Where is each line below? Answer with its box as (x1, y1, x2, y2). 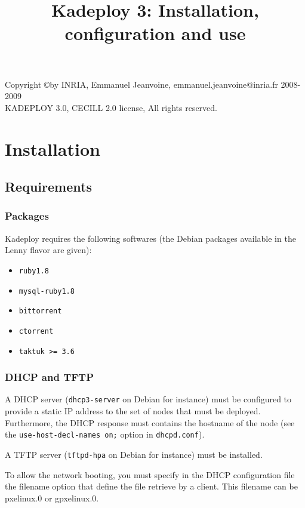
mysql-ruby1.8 (19, 287, 75, 295)
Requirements (5, 177, 92, 196)
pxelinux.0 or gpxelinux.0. (5, 491, 99, 504)
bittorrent (19, 307, 62, 316)
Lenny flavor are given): (5, 244, 92, 256)
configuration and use (64, 21, 246, 45)
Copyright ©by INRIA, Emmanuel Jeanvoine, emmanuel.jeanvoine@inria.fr (5, 78, 278, 90)
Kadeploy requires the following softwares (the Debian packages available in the (5, 232, 296, 244)
